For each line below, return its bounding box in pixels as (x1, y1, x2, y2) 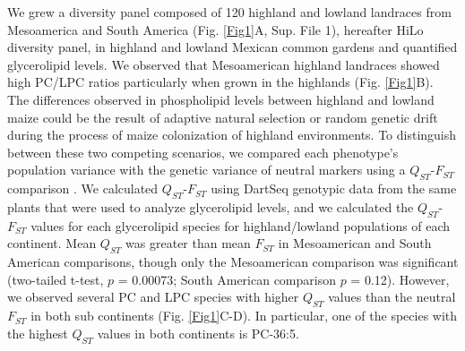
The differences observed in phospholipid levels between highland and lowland (7, 90, 435, 108)
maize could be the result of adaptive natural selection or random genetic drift (7, 107, 438, 126)
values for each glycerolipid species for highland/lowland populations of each (30, 216, 451, 235)
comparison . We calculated (7, 179, 159, 198)
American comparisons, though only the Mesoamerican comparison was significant (7, 253, 459, 271)
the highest (7, 323, 68, 342)
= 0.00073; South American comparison (117, 270, 336, 288)
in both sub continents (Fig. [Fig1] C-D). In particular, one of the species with (30, 306, 458, 325)
